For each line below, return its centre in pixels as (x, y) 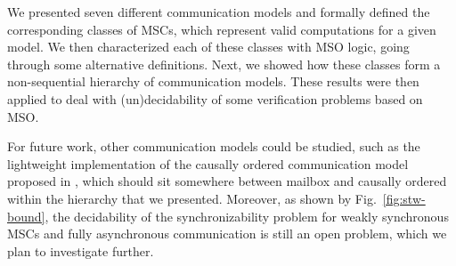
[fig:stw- (404, 198)
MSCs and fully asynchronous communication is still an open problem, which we (227, 234)
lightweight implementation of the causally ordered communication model (208, 163)
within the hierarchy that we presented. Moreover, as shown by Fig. (192, 198)
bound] (26, 216)
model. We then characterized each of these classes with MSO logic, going (208, 47)
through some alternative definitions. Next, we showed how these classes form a (224, 64)
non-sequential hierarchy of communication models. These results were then (213, 81)
